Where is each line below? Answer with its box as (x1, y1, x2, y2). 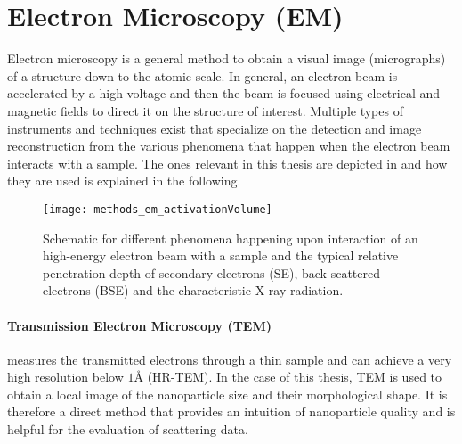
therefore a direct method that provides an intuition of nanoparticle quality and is (7, 402, 456, 421)
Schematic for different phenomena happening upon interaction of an (43, 228, 418, 247)
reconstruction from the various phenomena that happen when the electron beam (7, 136, 450, 155)
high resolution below (7, 367, 124, 386)
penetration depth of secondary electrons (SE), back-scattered (43, 263, 380, 282)
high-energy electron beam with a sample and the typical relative (43, 246, 399, 265)
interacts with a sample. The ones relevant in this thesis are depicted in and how (7, 153, 448, 172)
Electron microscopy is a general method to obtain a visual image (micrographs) (7, 49, 446, 68)
